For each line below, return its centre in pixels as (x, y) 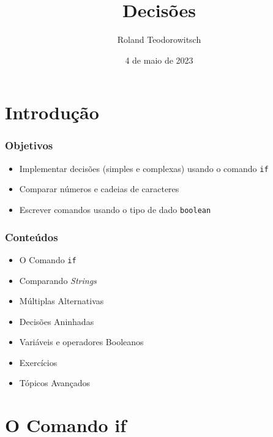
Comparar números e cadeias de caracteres (99, 189)
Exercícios (38, 362)
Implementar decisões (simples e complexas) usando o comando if (144, 168)
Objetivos (29, 145)
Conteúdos (32, 237)
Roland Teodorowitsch (159, 39)
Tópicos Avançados (55, 383)
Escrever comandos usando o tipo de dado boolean (115, 209)
